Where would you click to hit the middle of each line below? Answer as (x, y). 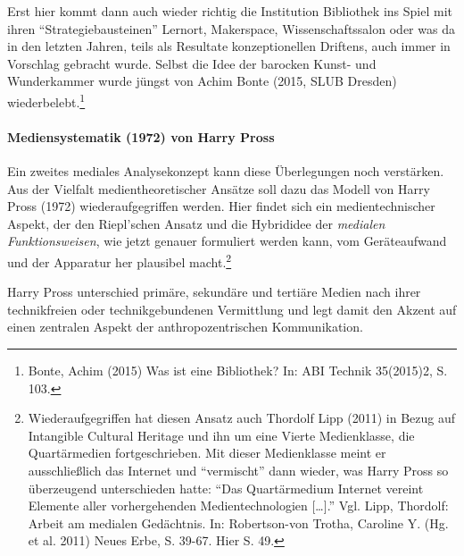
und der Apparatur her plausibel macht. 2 (120, 260)
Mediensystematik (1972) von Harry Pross (141, 136)
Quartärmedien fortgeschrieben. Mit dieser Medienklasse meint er (207, 453)
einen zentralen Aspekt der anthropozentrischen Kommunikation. (185, 327)
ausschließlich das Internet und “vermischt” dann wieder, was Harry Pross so (238, 470)
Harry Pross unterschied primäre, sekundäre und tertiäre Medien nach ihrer (214, 292)
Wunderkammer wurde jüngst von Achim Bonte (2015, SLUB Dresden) (202, 81)
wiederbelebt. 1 (46, 100)
